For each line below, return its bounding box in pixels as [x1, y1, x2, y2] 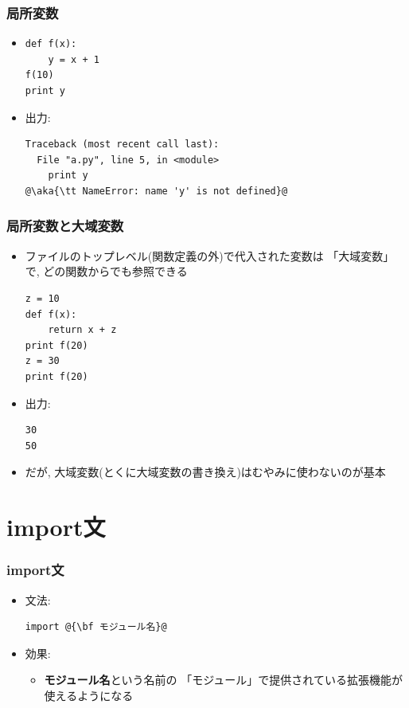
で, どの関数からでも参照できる [25, 263, 188, 280]
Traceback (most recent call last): [25, 139, 220, 151]
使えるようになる [44, 686, 134, 703]
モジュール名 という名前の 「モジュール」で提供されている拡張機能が [44, 671, 403, 688]
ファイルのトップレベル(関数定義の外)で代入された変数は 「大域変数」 [25, 247, 395, 264]
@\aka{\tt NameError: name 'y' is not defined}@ [25, 185, 288, 197]
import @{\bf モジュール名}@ [25, 621, 167, 633]
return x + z [48, 324, 117, 336]
